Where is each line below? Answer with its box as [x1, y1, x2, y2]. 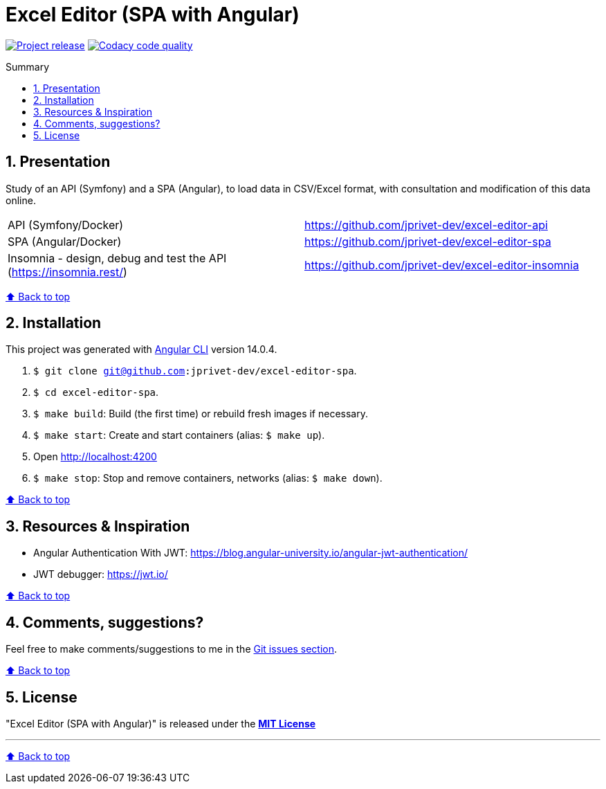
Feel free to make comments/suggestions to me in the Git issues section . [6, 643, 338, 655]
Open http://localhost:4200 [33, 451, 157, 463]
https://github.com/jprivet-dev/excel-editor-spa [304, 234, 551, 248]
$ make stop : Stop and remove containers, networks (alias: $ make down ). [33, 472, 383, 484]
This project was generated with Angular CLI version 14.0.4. [6, 343, 277, 356]
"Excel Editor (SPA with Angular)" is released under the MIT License [6, 717, 316, 729]
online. [6, 194, 36, 206]
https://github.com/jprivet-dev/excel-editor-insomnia [304, 257, 579, 272]
